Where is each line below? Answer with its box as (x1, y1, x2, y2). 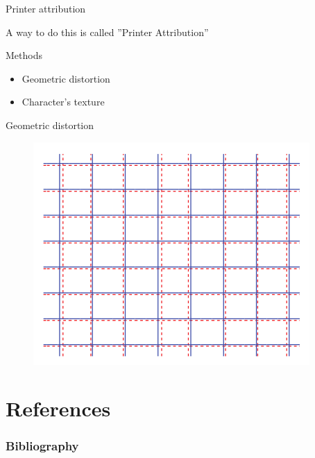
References (6, 394, 111, 423)
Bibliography (6, 437, 79, 455)
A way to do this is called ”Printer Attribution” (6, 24, 209, 39)
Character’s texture (22, 94, 105, 109)
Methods (6, 48, 42, 62)
